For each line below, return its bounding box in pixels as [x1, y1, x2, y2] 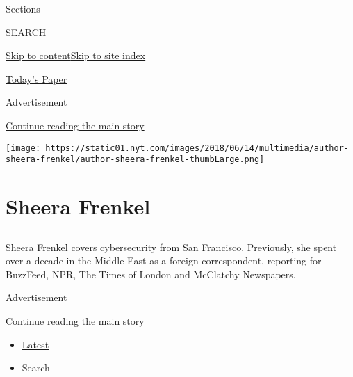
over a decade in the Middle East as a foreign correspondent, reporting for [6, 253, 322, 268]
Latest [22, 337, 49, 351]
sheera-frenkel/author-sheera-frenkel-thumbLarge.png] [6, 154, 265, 165]
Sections [6, 1, 40, 15]
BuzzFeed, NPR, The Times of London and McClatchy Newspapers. [6, 266, 296, 281]
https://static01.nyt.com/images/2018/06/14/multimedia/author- [45, 143, 349, 153]
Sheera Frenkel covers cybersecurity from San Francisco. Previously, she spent [6, 239, 337, 254]
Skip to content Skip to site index [6, 48, 146, 63]
